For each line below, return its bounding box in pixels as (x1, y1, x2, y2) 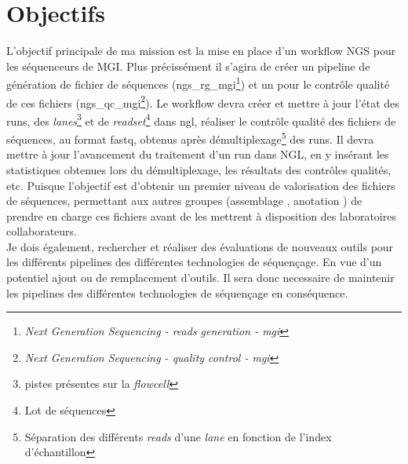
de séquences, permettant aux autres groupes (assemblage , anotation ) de (6, 192, 362, 209)
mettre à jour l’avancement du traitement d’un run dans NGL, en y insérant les (6, 146, 389, 163)
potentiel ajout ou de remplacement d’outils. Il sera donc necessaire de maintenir (6, 269, 395, 286)
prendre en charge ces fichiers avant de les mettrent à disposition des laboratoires (6, 207, 396, 224)
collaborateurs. (6, 223, 78, 239)
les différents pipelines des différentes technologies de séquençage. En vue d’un (6, 254, 382, 270)
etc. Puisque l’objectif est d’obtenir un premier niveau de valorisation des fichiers (6, 177, 395, 193)
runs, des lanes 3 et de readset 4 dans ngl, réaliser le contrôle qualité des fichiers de (6, 110, 396, 129)
